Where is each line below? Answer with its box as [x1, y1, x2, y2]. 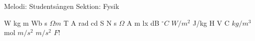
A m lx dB [127, 17, 160, 28]
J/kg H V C [193, 17, 230, 28]
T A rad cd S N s [63, 17, 117, 28]
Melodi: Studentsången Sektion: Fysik [4, 1, 119, 11]
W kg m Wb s [4, 17, 47, 28]
